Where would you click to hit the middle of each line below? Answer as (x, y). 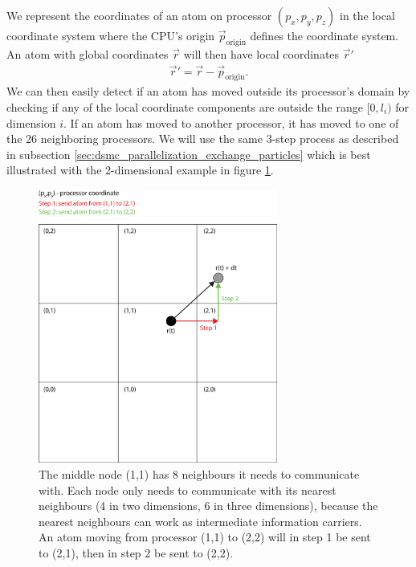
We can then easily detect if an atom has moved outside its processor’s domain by (208, 91)
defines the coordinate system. (324, 35)
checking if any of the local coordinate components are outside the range (185, 107)
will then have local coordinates (261, 53)
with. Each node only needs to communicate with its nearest (188, 489)
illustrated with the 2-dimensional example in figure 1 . (140, 170)
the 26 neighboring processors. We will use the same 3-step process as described (203, 139)
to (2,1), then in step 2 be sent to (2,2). (136, 552)
